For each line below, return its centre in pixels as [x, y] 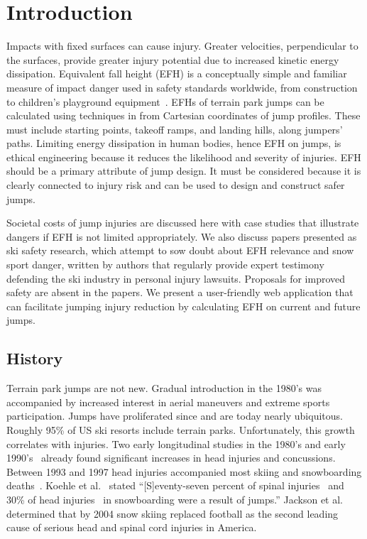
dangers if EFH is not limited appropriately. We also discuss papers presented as [182, 236]
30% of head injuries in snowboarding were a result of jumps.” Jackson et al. [175, 499]
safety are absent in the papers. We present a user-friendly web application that [180, 292]
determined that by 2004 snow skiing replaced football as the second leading [172, 513]
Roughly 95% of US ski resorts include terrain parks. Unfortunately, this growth [181, 429]
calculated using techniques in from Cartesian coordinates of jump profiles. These [183, 115]
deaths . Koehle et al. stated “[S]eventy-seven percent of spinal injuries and [175, 485]
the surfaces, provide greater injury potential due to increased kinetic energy [173, 59]
